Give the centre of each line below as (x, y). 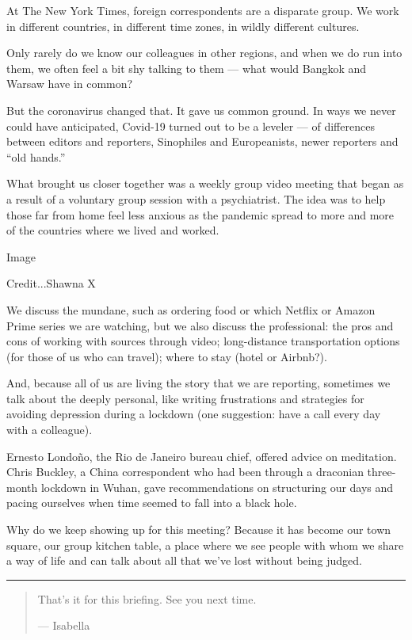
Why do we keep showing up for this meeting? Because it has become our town (199, 530)
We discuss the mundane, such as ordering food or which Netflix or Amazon (191, 309)
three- (381, 472)
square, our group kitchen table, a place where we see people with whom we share (205, 545)
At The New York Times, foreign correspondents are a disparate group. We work (203, 10)
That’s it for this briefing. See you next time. (147, 598)
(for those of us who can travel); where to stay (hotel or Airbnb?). (167, 356)
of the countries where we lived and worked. (113, 230)
